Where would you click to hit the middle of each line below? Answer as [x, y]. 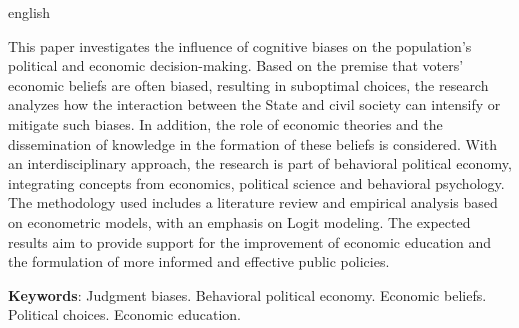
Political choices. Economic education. [125, 314]
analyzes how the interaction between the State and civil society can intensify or [254, 104]
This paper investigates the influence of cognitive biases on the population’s [240, 45]
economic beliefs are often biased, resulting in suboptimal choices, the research [248, 84]
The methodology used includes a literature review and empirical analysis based [253, 202]
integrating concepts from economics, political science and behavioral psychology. [256, 182]
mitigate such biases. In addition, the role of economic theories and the [225, 123]
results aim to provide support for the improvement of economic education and [250, 241]
